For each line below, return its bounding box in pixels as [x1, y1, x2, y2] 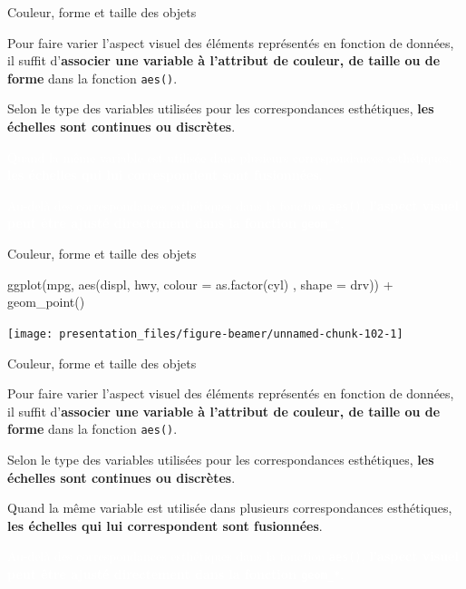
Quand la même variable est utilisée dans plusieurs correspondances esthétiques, [7, 498, 452, 517]
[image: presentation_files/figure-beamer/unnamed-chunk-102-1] [7, 327, 403, 340]
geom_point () [7, 292, 85, 311]
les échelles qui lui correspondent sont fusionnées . [7, 515, 323, 535]
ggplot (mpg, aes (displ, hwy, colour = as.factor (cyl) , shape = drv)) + [7, 274, 393, 293]
